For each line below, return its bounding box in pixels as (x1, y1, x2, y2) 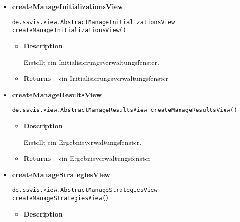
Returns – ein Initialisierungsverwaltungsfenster (23, 73, 168, 83)
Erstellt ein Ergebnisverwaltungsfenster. (23, 137, 142, 147)
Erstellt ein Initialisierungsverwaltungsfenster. (23, 57, 159, 67)
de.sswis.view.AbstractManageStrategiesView (12, 187, 158, 194)
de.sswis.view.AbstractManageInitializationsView (12, 18, 175, 26)
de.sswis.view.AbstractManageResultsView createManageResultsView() (12, 107, 238, 114)
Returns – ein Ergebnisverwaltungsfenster (23, 153, 151, 163)
